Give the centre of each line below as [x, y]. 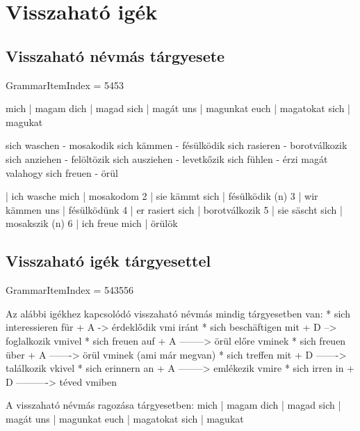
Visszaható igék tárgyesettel [108, 261]
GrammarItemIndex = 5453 [65, 85]
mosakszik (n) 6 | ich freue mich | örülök [92, 223]
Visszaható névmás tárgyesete [115, 55]
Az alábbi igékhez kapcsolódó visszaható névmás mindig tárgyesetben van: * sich [178, 313]
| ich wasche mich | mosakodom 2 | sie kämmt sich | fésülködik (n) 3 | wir [162, 196]
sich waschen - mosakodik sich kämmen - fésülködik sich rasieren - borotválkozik [177, 145]
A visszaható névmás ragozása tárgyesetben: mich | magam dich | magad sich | [173, 405]
